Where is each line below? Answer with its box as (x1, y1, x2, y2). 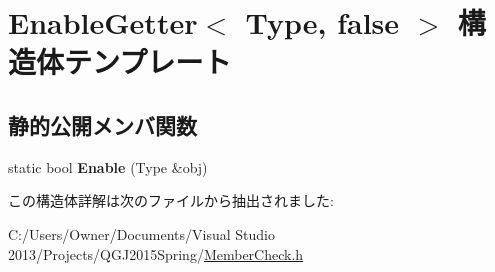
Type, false (245, 2, 400, 43)
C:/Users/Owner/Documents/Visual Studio (8, 223, 275, 244)
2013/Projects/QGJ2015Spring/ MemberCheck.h (8, 243, 304, 264)
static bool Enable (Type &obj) (8, 156, 208, 177)
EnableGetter (8, 2, 198, 43)
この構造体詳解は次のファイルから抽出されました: (8, 190, 334, 211)
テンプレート (64, 41, 232, 82)
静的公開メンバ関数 (8, 109, 197, 140)
